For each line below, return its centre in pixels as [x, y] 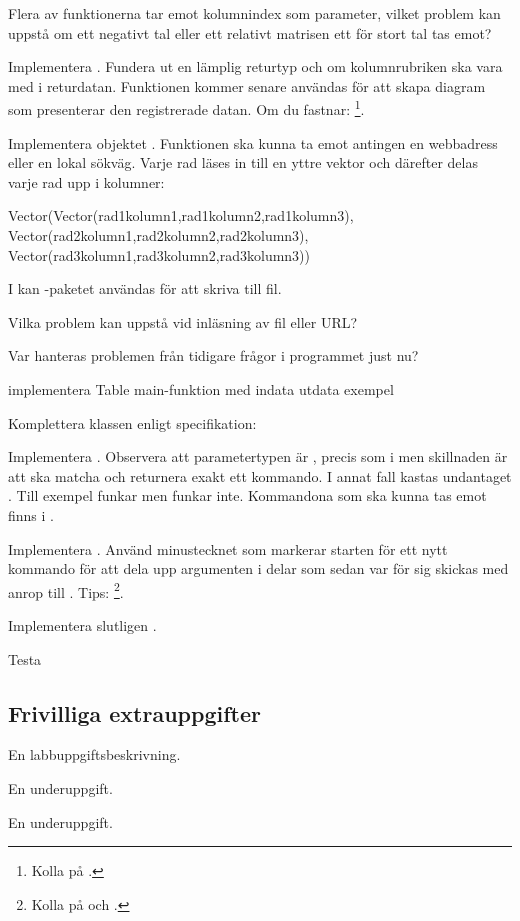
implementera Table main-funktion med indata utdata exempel [201, 388]
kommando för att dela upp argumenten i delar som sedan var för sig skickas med [258, 568]
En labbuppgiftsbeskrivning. [94, 754]
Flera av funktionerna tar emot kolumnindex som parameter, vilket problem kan [254, 13]
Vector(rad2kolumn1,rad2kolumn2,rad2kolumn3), [158, 235]
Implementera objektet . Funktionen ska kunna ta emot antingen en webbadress [253, 142]
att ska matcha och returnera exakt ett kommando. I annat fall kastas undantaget [260, 475]
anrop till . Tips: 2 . [66, 590]
